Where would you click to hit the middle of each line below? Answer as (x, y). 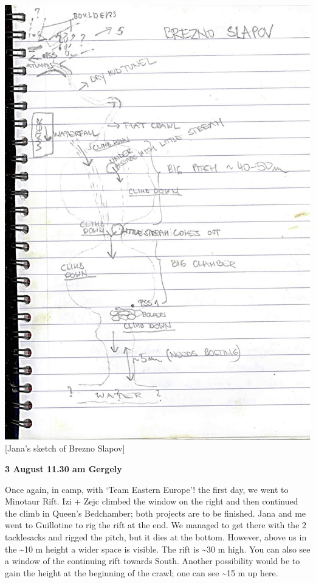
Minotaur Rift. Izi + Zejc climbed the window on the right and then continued (152, 501)
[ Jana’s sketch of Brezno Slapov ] (65, 448)
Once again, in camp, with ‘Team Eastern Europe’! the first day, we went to (147, 489)
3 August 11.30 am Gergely (64, 469)
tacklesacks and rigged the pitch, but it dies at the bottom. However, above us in (156, 536)
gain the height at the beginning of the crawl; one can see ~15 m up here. (142, 572)
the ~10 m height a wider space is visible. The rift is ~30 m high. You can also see (158, 549)
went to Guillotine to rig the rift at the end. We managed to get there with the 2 (156, 525)
